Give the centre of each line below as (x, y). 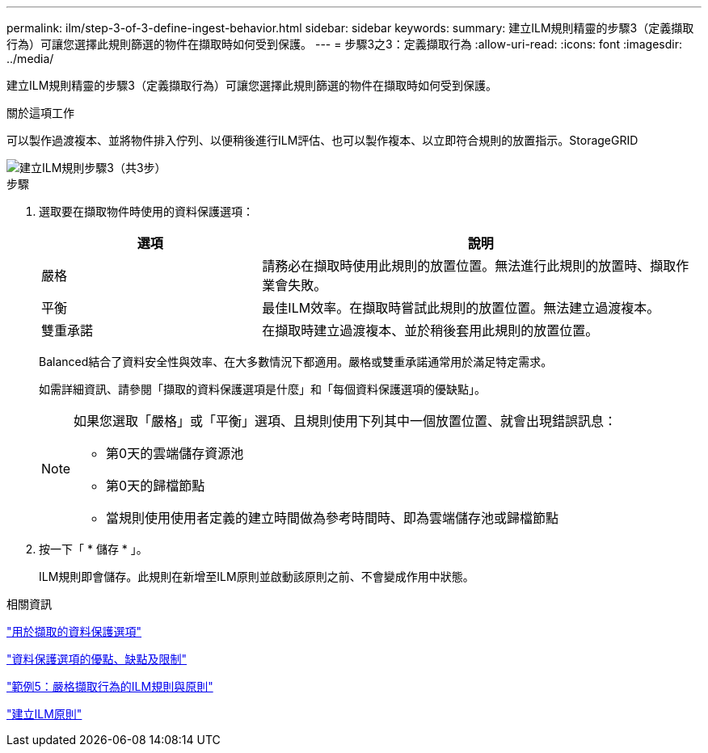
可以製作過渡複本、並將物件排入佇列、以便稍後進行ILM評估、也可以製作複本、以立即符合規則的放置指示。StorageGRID (322, 140)
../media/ (30, 59)
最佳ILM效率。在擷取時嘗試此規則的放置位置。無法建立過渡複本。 (461, 308)
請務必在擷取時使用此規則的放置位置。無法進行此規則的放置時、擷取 (469, 266)
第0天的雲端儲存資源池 (175, 453)
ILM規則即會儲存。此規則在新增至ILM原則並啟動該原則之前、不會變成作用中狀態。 (257, 576)
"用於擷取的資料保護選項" (74, 631)
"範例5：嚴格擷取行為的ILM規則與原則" (110, 686)
